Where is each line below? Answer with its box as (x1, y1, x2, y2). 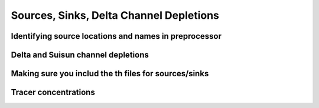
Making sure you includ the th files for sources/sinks (11, 69, 209, 79)
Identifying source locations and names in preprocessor (11, 31, 222, 41)
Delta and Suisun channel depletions (11, 50, 149, 60)
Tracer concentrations (11, 87, 96, 97)
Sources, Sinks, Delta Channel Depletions (11, 9, 220, 22)
